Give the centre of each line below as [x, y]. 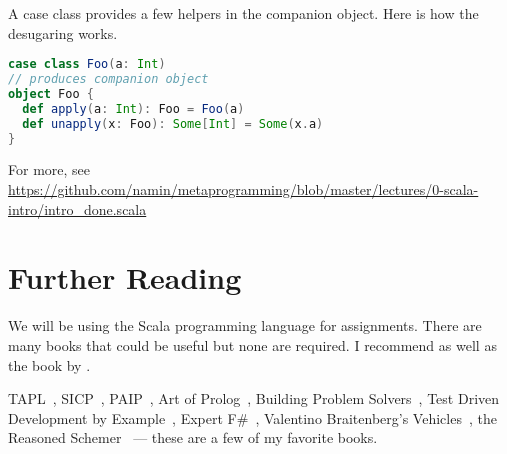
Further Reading [125, 277]
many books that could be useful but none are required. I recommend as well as [252, 344]
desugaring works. [63, 32]
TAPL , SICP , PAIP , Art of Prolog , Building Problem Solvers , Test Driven [254, 398]
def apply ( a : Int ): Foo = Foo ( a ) [133, 108]
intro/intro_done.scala [77, 208]
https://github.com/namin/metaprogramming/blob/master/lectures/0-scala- [243, 189]
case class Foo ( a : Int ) [87, 64]
